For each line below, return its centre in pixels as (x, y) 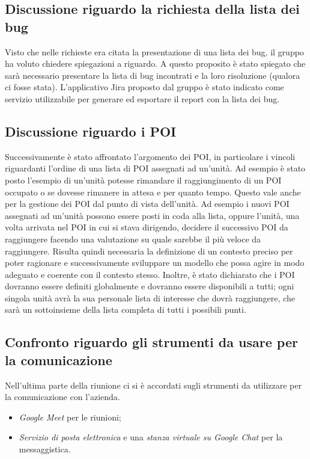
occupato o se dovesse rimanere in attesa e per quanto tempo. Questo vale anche (153, 192)
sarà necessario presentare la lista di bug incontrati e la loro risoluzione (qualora (153, 75)
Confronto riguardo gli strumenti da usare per (151, 342)
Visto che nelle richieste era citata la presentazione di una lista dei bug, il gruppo (154, 51)
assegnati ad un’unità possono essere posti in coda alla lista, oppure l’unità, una (152, 215)
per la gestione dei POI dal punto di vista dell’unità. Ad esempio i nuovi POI (147, 204)
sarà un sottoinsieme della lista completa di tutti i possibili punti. (126, 310)
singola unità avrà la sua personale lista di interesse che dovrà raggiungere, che (150, 297)
